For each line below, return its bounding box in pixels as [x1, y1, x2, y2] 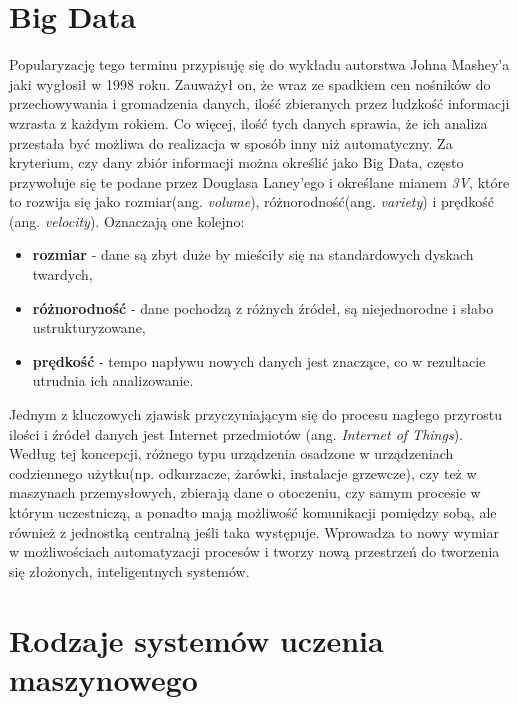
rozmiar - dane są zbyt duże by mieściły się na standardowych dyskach [32, 244, 474, 265]
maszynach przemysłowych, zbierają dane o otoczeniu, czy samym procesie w [9, 482, 481, 503]
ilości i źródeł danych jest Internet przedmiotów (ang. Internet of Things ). [9, 423, 463, 444]
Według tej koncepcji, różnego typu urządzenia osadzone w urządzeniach [9, 443, 454, 464]
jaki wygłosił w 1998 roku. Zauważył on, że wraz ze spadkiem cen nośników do [9, 73, 491, 94]
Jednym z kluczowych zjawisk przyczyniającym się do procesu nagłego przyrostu [9, 404, 502, 425]
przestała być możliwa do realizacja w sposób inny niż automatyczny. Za [9, 132, 453, 153]
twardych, [32, 264, 93, 285]
